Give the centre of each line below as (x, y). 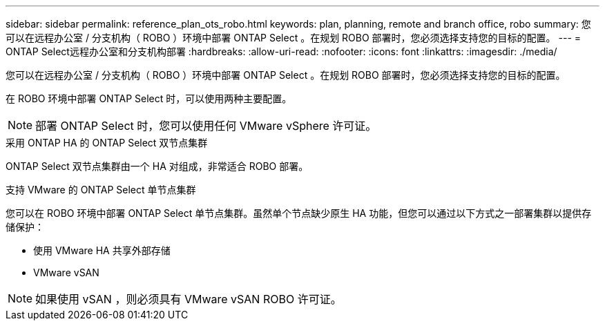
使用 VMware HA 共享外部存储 (102, 250)
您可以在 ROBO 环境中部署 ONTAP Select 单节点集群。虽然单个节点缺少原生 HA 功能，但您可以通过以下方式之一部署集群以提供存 (299, 213)
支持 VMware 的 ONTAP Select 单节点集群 (101, 190)
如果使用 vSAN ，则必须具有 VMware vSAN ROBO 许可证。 (189, 299)
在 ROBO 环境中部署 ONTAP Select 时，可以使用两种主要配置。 (149, 98)
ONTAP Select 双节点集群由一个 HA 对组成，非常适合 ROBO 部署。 (157, 166)
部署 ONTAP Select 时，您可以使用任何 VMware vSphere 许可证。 (206, 126)
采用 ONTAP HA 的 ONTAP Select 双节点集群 (107, 143)
